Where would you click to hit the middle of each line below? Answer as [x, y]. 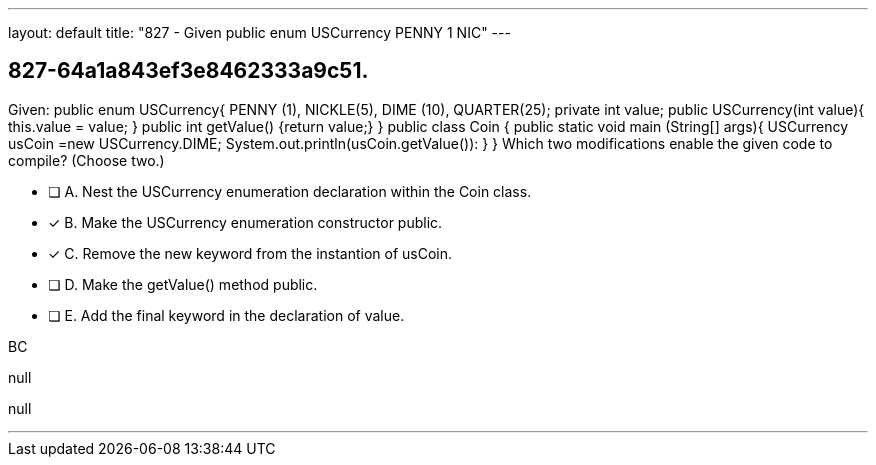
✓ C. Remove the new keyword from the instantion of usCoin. [250, 253]
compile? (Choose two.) [86, 160]
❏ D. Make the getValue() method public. [183, 284]
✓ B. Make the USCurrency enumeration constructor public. [245, 222]
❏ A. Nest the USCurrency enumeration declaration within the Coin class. [290, 191]
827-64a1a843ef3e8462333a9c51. [188, 71]
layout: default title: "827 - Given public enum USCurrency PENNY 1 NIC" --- [259, 32]
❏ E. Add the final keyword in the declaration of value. [226, 315]
